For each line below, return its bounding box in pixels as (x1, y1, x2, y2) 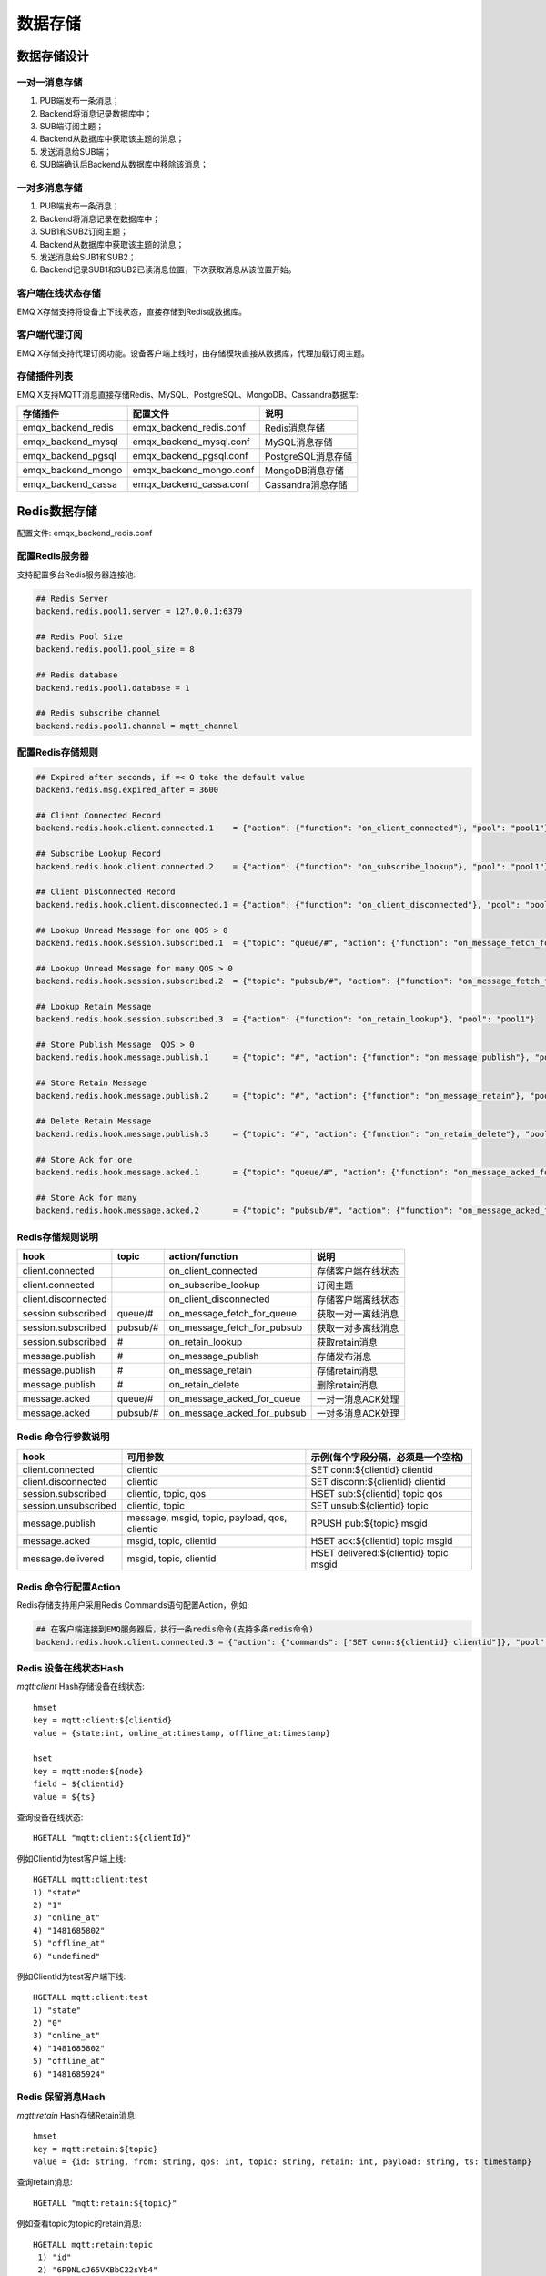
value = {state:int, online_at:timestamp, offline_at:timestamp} (33, 1728, 331, 1738)
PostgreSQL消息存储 (264, 451, 353, 463)
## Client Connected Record (35, 810, 161, 821)
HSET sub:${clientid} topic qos (310, 1487, 443, 1499)
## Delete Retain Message (35, 1116, 152, 1126)
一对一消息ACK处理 (316, 1393, 399, 1406)
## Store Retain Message (35, 1078, 147, 1088)
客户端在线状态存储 (16, 287, 102, 300)
